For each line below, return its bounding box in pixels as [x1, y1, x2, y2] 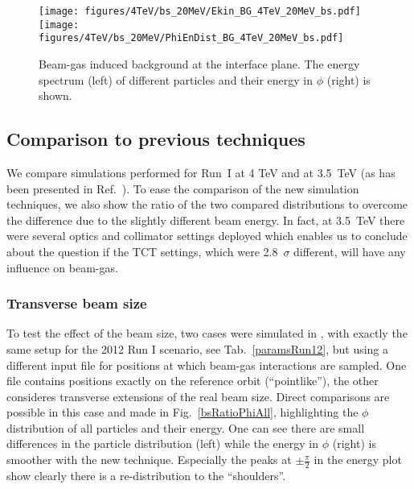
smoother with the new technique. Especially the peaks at [6, 451, 292, 468]
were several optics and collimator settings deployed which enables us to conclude [6, 227, 408, 244]
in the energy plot [314, 451, 402, 468]
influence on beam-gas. [6, 259, 118, 276]
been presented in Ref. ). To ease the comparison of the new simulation [6, 180, 359, 197]
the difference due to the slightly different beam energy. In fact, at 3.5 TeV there [6, 211, 405, 228]
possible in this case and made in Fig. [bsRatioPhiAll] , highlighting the [6, 404, 359, 421]
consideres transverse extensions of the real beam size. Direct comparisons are [6, 387, 390, 404]
